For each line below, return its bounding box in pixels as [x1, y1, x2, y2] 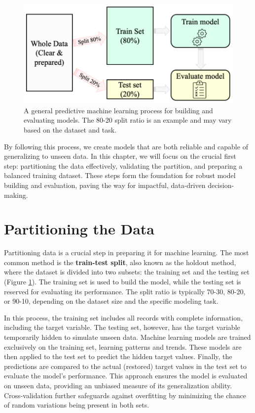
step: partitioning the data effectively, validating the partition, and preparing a [4, 160, 243, 171]
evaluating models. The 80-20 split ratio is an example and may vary [24, 115, 232, 125]
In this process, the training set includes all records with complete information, [4, 312, 243, 322]
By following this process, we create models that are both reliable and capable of [4, 141, 248, 151]
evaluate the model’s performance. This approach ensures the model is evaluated [4, 370, 248, 381]
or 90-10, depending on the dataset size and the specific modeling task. [4, 296, 219, 306]
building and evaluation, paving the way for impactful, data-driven [4, 180, 206, 190]
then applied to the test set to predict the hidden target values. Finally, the [4, 351, 232, 362]
